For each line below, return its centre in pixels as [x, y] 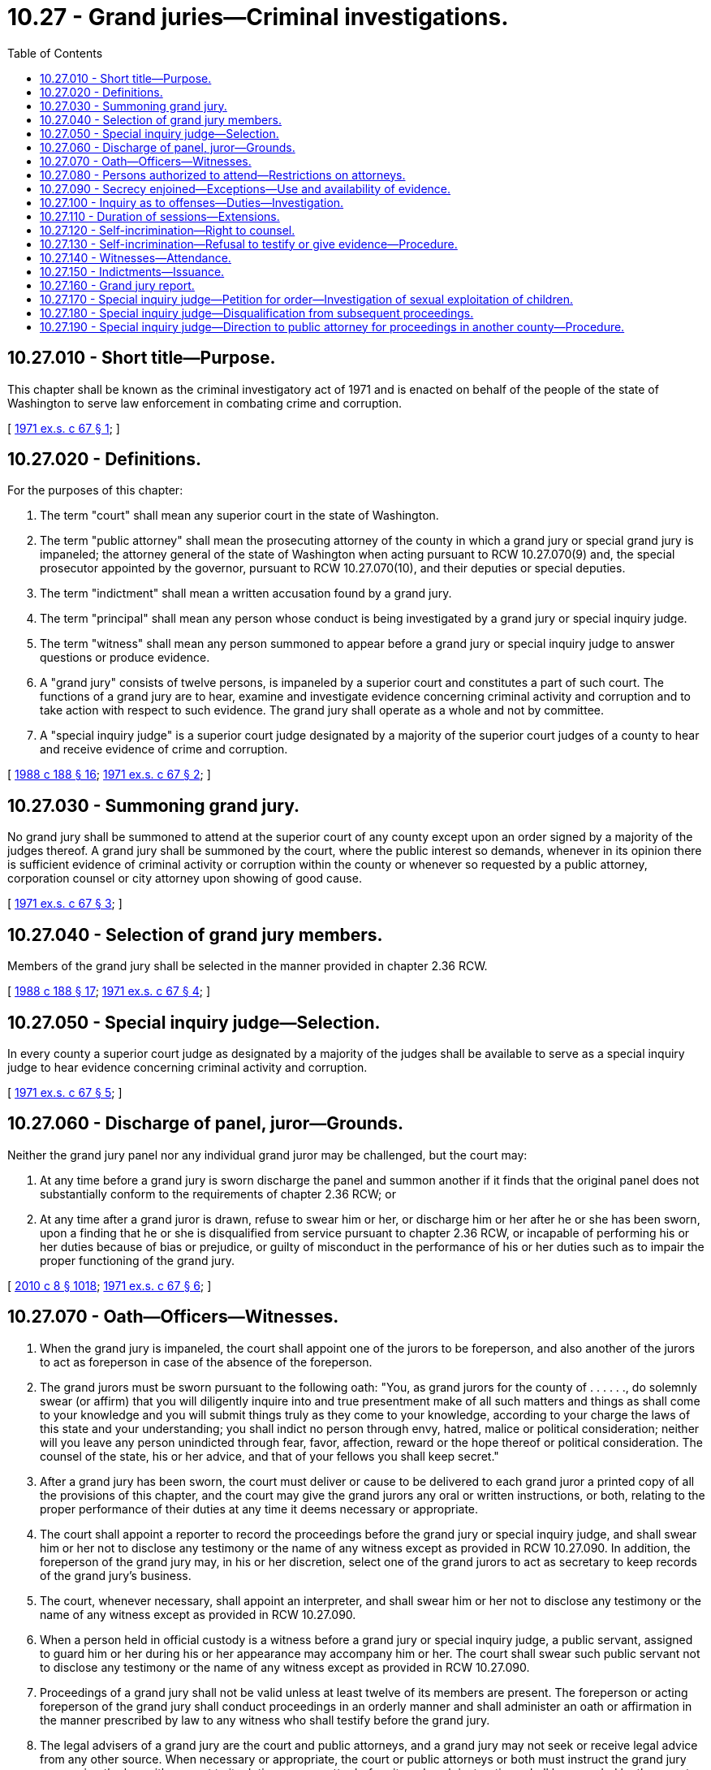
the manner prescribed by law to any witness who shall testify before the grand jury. [265, 1720]
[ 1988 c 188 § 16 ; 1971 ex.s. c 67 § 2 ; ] [109, 775]
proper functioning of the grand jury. [137, 1260]
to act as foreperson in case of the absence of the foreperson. [206, 1362]
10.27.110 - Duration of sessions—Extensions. [160, 216]
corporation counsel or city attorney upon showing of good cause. [185, 879]
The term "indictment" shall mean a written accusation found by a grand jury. [246, 594]
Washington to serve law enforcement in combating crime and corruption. [205, 403]
